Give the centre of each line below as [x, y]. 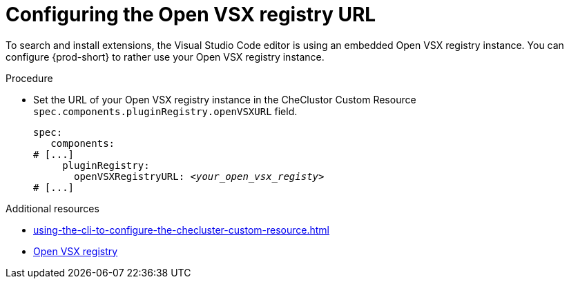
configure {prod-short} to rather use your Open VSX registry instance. [165, 57]
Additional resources [52, 208]
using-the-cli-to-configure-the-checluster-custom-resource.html [181, 230]
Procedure [29, 78]
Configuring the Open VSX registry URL [191, 14]
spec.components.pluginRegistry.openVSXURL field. [165, 111]
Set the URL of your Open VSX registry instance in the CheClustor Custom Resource [225, 99]
